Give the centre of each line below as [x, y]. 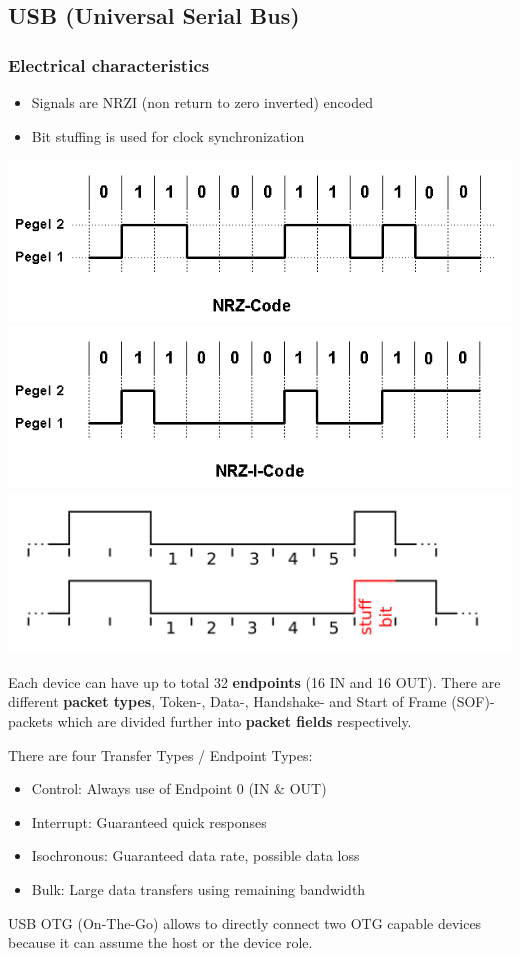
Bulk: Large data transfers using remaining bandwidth [198, 889]
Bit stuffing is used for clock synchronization [168, 135]
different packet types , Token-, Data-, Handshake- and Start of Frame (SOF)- [251, 701]
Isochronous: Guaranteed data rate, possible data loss [195, 855]
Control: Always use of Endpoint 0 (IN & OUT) [179, 788]
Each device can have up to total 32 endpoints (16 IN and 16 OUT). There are [254, 681]
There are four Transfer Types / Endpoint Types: [160, 754]
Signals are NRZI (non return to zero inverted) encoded [202, 102]
